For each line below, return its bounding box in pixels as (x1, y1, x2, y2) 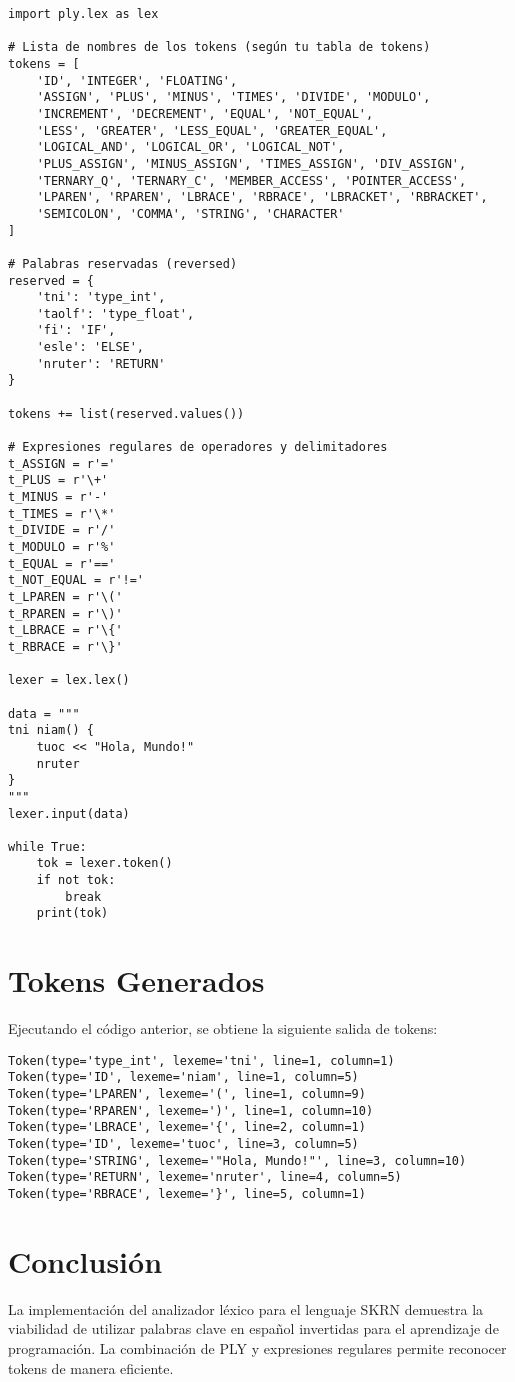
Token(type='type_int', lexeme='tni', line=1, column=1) (8, 1053, 395, 1068)
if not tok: (36, 873, 116, 888)
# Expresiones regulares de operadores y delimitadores (8, 440, 388, 455)
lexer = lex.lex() (8, 673, 130, 688)
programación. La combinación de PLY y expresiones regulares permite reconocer (8, 1338, 507, 1359)
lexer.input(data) (8, 806, 130, 821)
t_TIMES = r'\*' (8, 506, 116, 521)
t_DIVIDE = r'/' (8, 523, 116, 538)
